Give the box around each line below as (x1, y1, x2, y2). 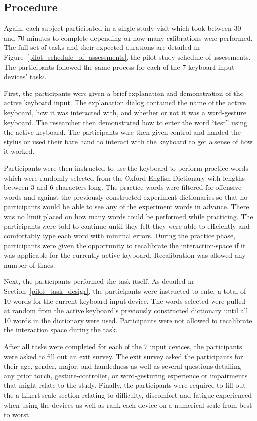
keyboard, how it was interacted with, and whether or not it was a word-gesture (4, 107, 247, 117)
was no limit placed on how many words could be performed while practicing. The (4, 211, 253, 221)
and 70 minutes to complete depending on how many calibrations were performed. (4, 32, 253, 43)
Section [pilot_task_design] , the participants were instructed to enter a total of (4, 286, 246, 296)
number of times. (4, 259, 55, 270)
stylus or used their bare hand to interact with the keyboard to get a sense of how (4, 136, 253, 146)
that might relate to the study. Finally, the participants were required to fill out (4, 380, 246, 390)
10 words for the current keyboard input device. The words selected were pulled (4, 295, 246, 306)
